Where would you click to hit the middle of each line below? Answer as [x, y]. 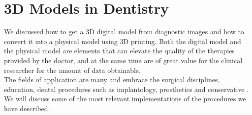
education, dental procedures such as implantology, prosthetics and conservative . [126, 89]
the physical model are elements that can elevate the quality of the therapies [119, 51]
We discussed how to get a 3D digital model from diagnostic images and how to [124, 32]
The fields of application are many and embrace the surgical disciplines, [112, 80]
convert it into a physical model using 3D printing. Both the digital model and [123, 41]
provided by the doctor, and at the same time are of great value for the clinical [123, 60]
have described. [27, 108]
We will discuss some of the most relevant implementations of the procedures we [125, 99]
